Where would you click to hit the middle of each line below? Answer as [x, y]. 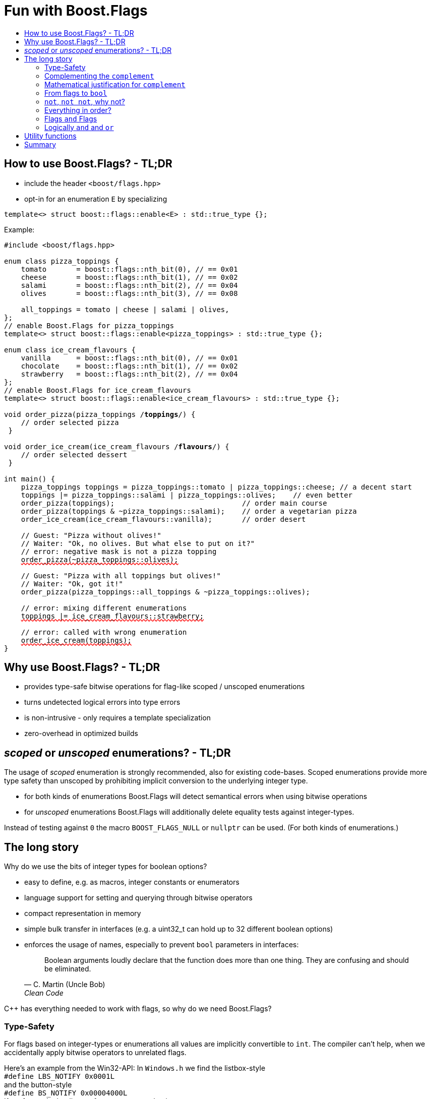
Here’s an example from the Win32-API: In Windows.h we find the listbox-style [135, 1068]
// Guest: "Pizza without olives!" [91, 535]
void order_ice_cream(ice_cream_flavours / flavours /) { [117, 446]
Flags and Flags [71, 118]
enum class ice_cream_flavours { [70, 350]
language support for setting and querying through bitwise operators [138, 898]
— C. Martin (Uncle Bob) [65, 985]
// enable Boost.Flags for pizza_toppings [89, 325]
